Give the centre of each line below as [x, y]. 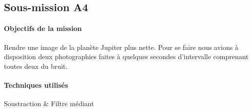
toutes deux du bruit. [36, 66]
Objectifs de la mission [43, 28]
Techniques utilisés [36, 85]
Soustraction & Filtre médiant [49, 103]
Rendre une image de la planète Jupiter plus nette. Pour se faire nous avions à [121, 47]
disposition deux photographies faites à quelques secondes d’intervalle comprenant [126, 56]
